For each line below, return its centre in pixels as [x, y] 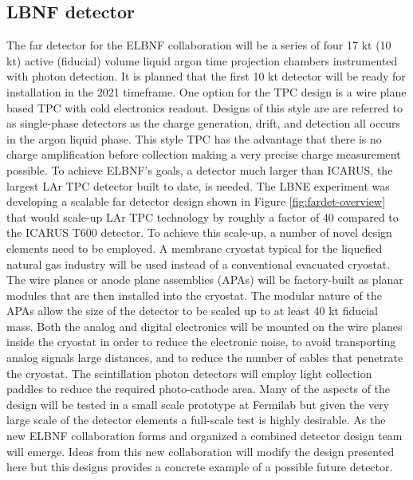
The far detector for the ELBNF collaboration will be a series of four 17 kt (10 [199, 45]
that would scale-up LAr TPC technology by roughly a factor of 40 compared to [203, 216]
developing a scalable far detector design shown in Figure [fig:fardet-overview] [196, 201]
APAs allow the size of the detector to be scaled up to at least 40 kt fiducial [192, 311]
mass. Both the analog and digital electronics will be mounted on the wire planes [205, 326]
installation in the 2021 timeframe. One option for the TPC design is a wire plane [206, 91]
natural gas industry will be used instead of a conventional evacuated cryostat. [199, 264]
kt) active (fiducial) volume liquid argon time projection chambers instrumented [202, 60]
